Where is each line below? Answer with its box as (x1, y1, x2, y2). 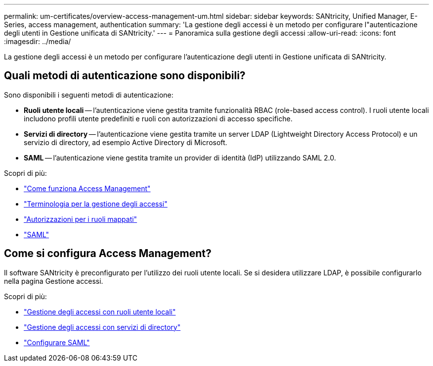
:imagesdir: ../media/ (4, 37, 71, 46)
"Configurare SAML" (24, 338, 90, 347)
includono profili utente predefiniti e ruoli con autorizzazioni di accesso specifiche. (24, 114, 293, 123)
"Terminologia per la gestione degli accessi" (24, 199, 168, 208)
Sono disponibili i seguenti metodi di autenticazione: (4, 90, 173, 99)
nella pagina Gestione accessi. (4, 276, 103, 285)
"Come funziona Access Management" (24, 184, 151, 193)
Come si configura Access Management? (4, 247, 212, 260)
